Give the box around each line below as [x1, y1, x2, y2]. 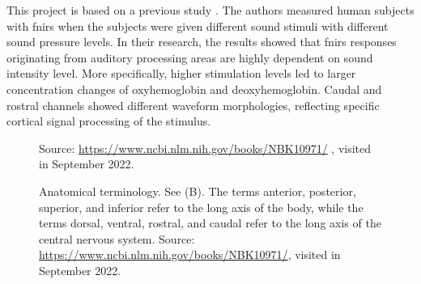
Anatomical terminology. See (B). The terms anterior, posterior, [39, 182, 356, 199]
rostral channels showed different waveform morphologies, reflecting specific [6, 96, 380, 113]
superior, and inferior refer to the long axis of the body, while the [39, 198, 364, 215]
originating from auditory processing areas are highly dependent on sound [6, 49, 373, 66]
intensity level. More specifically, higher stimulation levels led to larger [6, 65, 356, 82]
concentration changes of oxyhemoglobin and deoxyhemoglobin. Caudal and [6, 80, 382, 97]
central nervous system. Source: [39, 230, 195, 247]
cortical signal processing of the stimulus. [6, 112, 211, 129]
